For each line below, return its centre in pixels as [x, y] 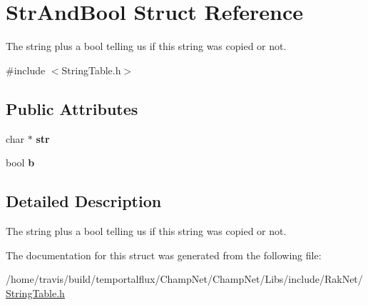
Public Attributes [72, 108]
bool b [20, 162]
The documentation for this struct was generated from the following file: [164, 255]
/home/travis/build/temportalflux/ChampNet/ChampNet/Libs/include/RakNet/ [184, 279]
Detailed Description [84, 201]
